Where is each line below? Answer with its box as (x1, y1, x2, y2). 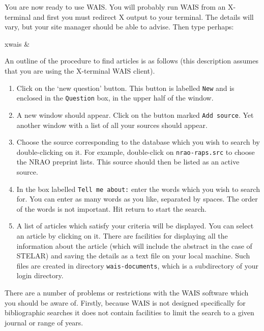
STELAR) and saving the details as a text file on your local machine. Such (16, 250, 250, 261)
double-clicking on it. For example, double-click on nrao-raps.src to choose (16, 146, 255, 157)
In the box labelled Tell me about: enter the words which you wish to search (16, 183, 260, 194)
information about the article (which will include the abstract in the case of (16, 240, 252, 251)
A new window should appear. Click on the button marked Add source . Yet (16, 109, 254, 120)
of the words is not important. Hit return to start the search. (16, 203, 207, 214)
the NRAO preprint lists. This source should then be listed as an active (16, 156, 240, 167)
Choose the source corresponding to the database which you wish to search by (16, 137, 260, 147)
